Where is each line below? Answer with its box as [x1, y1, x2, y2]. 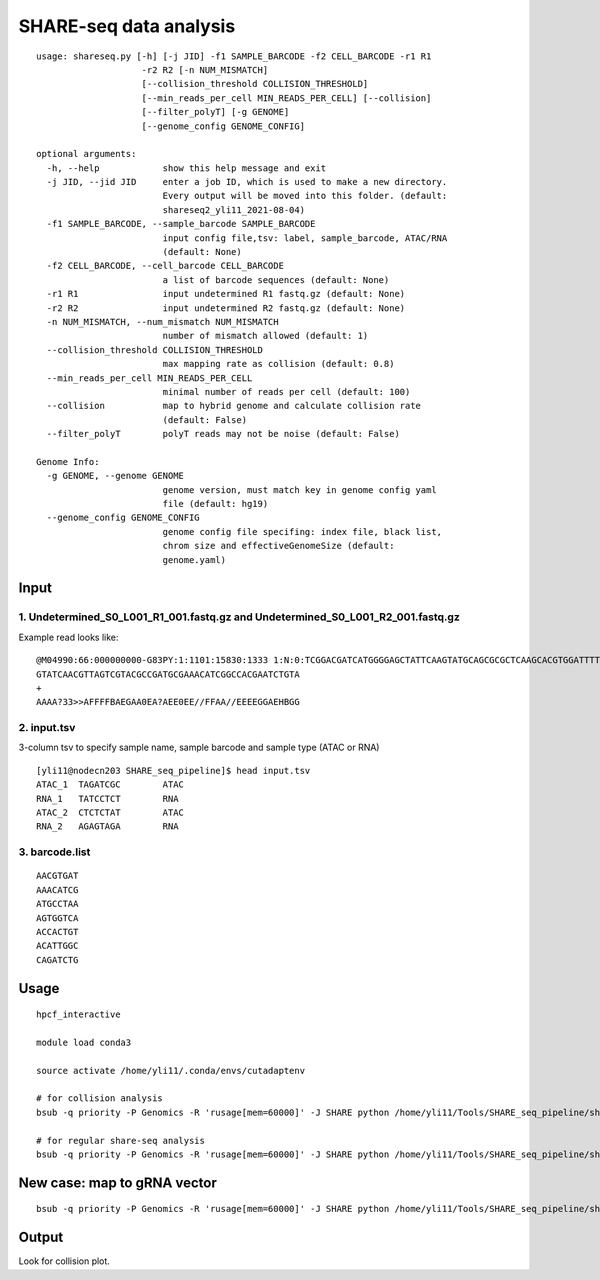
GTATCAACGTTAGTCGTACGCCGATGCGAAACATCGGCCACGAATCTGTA [36, 668, 300, 680]
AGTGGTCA [36, 912, 79, 924]
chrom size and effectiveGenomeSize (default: [162, 540, 395, 552]
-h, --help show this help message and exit [46, 162, 327, 174]
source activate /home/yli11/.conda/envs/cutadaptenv [36, 1065, 305, 1076]
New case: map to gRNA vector [18, 1174, 217, 1191]
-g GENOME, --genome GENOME [46, 470, 185, 482]
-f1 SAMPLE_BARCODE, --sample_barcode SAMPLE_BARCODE [46, 218, 316, 230]
